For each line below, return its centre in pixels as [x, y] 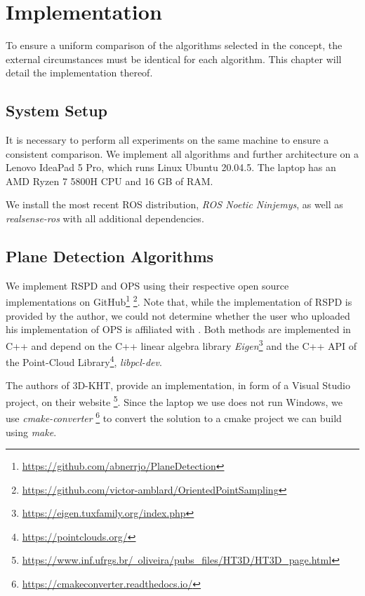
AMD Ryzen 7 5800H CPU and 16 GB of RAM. [109, 181]
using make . [31, 432]
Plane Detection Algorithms [110, 256]
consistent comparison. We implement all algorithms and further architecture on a [182, 153]
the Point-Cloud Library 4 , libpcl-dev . [84, 361]
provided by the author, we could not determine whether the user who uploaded [178, 315]
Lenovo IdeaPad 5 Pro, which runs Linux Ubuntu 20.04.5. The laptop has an [171, 167]
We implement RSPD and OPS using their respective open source [147, 285]
